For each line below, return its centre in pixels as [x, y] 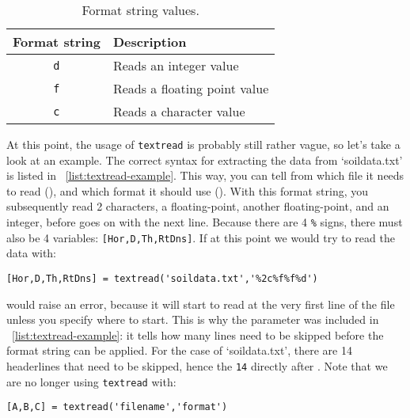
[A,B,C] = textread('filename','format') [117, 407]
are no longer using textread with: [91, 381]
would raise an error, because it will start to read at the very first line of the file [201, 304]
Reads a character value [179, 111]
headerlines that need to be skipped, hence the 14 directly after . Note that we [197, 365]
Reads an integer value [176, 65]
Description [150, 42]
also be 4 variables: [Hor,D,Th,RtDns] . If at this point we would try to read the [201, 237]
